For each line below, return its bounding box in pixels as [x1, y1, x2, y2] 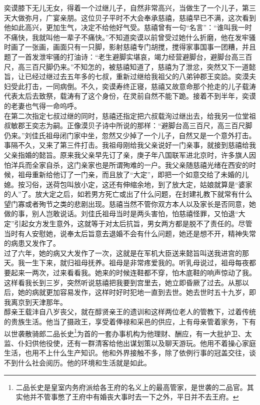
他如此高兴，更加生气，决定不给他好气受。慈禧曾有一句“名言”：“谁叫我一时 [4, 22, 252, 33]
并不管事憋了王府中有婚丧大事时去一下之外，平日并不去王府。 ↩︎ [29, 391, 239, 402]
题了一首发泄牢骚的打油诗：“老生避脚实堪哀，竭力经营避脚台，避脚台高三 [4, 51, 245, 62]
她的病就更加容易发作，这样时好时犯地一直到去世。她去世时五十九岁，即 [17, 287, 256, 297]
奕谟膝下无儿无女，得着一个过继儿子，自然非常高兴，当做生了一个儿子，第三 [4, 3, 256, 13]
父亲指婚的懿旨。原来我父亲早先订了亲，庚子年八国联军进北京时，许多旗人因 [4, 149, 256, 160]
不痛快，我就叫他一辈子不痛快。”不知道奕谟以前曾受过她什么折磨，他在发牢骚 [4, 32, 256, 42]
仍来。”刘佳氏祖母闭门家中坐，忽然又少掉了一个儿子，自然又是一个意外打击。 [4, 130, 256, 140]
